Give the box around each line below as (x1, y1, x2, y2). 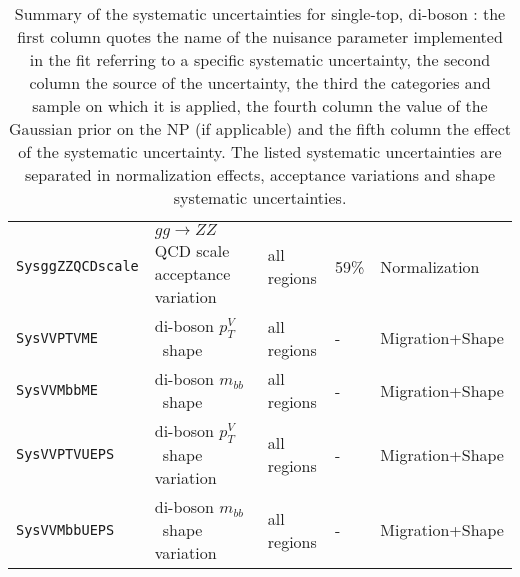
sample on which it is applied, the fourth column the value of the (32, 94, 488, 117)
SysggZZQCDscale (16, 258, 139, 274)
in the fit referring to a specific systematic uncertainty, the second (29, 48, 491, 71)
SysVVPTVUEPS (16, 446, 115, 463)
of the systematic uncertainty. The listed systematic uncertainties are (18, 140, 502, 163)
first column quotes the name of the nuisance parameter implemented (17, 25, 503, 48)
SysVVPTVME (16, 329, 98, 346)
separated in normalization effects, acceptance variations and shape (24, 163, 496, 186)
